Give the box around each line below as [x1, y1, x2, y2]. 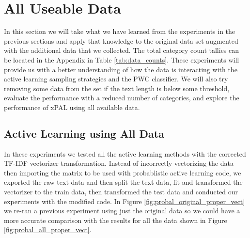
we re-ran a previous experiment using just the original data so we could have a [4, 206, 240, 216]
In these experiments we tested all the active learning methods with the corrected [4, 148, 246, 159]
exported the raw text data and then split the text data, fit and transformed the [4, 177, 243, 187]
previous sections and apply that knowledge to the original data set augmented [4, 35, 238, 46]
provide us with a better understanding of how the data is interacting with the [4, 64, 237, 74]
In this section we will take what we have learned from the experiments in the [4, 26, 235, 36]
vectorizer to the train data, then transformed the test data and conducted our [4, 187, 238, 197]
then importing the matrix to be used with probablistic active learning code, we [4, 167, 241, 177]
